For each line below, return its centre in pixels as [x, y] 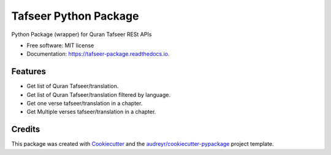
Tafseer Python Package [75, 16]
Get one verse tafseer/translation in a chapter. [85, 104]
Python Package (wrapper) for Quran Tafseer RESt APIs [82, 34]
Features [29, 71]
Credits [26, 130]
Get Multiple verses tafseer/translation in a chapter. [91, 112]
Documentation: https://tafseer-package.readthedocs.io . [98, 54]
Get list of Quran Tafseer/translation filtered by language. [99, 94]
